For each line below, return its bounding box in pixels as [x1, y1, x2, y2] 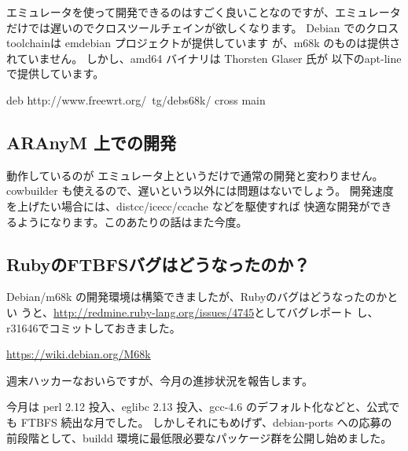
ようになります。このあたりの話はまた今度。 [17, 213, 248, 229]
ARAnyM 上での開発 [6, 130, 177, 154]
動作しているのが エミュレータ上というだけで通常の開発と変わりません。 [6, 167, 384, 183]
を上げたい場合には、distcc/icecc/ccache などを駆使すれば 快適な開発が [6, 197, 370, 214]
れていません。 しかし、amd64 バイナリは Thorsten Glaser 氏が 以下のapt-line [6, 49, 402, 66]
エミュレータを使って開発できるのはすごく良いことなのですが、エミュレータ [6, 4, 401, 20]
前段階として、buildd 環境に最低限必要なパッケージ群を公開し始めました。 [6, 429, 392, 445]
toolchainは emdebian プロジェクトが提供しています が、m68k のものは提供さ [6, 35, 401, 51]
